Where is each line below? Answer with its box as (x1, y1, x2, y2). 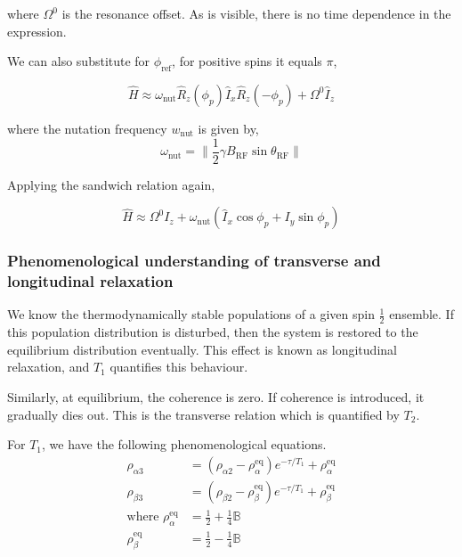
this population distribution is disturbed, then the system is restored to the (7, 323, 418, 341)
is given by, (198, 119, 259, 137)
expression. (7, 21, 67, 40)
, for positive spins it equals (172, 52, 322, 70)
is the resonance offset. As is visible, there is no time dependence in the (61, 4, 451, 22)
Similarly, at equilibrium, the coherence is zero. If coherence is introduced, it (7, 387, 425, 405)
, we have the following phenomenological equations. (42, 435, 327, 454)
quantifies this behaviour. (109, 357, 248, 376)
